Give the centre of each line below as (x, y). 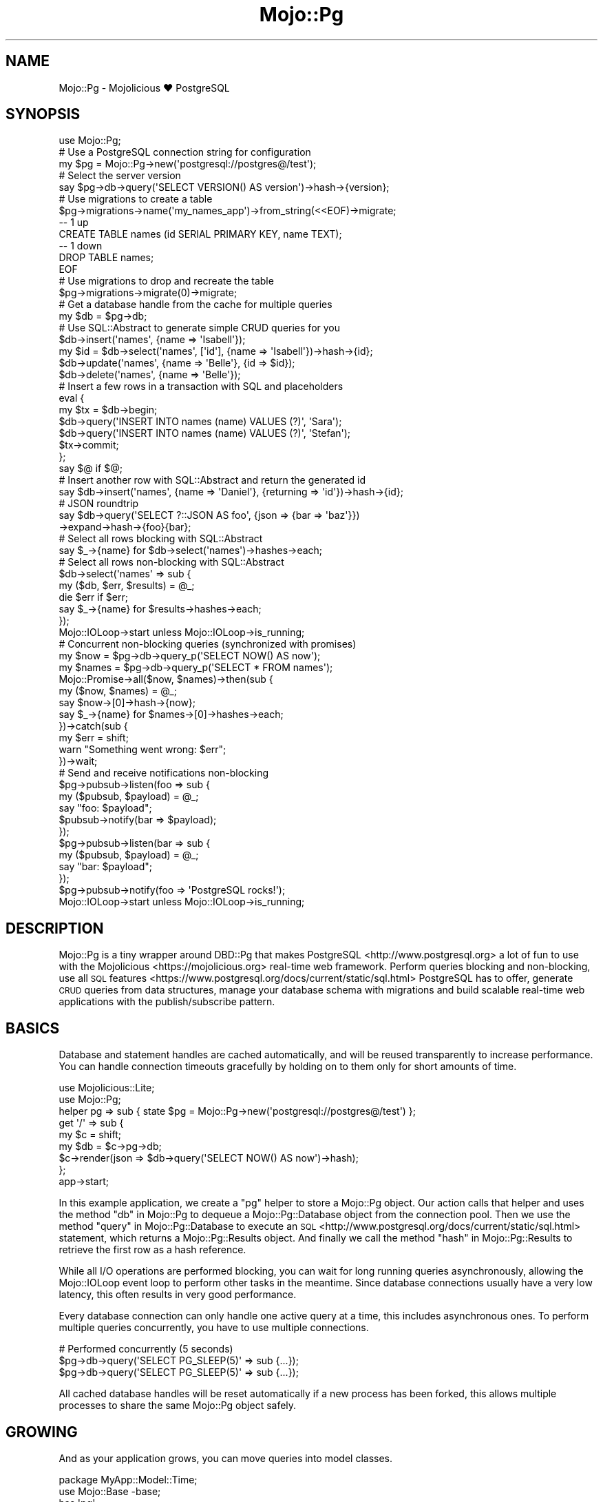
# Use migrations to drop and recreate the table (166, 281)
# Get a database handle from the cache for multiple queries (195, 305)
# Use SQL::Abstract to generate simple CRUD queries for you (199, 328)
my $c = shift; (90, 1135)
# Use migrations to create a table (136, 199)
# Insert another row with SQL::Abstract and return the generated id (212, 480)
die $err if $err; (93, 597)
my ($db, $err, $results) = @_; (127, 586)
